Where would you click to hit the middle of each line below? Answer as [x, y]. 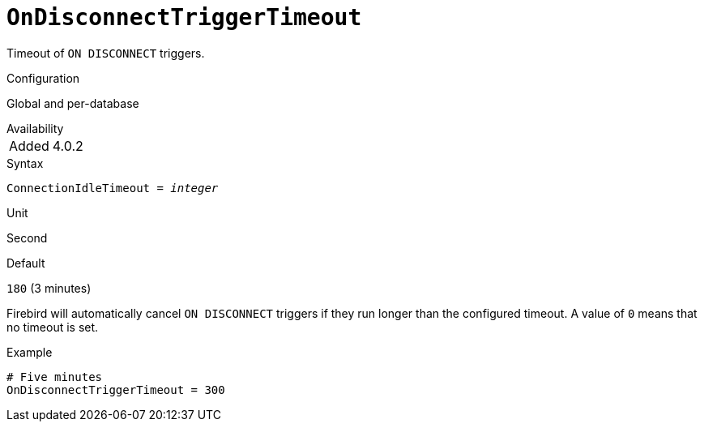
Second [27, 238]
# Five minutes [55, 377]
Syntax [25, 163]
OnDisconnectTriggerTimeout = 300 [116, 389]
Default [26, 263]
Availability [35, 128]
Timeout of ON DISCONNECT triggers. [106, 53]
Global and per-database [73, 103]
